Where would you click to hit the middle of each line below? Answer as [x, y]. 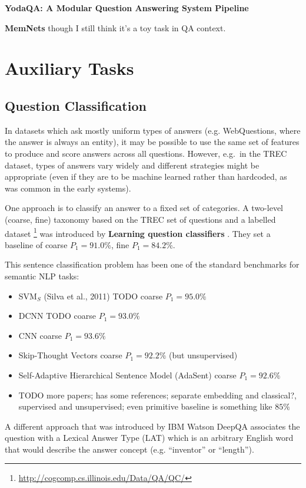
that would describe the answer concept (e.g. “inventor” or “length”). [129, 449]
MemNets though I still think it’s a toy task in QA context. [115, 27]
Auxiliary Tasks [69, 68]
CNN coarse [40, 335]
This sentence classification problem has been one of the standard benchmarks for [152, 264]
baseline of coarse [36, 244]
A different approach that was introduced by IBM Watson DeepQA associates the [152, 426]
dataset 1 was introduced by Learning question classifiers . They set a [138, 232]
